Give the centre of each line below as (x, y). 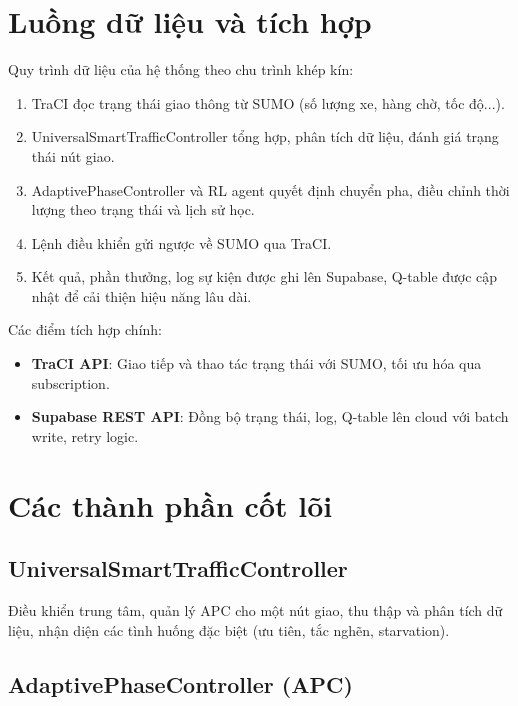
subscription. (70, 382)
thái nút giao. (73, 155)
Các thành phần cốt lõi (170, 504)
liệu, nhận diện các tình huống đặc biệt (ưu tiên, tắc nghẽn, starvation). (229, 629)
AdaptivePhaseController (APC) (180, 683)
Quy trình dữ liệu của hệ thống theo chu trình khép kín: (181, 69)
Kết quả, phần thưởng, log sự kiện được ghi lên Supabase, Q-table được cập (264, 276)
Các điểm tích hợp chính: (85, 329)
